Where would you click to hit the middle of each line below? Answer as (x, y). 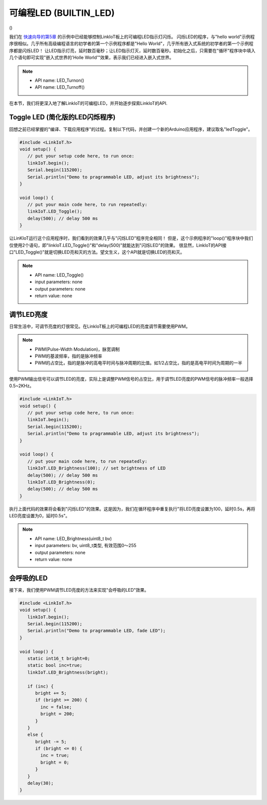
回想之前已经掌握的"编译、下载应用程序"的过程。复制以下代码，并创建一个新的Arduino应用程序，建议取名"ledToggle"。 (131, 129)
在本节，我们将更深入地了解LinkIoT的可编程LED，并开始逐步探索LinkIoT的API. (88, 103)
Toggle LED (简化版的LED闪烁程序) (62, 117)
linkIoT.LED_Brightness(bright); (68, 672)
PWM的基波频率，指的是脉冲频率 (68, 356)
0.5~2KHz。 (22, 386)
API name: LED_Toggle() (59, 275)
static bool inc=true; (55, 665)
